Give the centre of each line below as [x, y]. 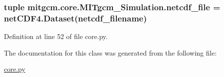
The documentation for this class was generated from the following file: [110, 52]
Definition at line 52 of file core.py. [56, 36]
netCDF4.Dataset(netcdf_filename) [76, 18]
